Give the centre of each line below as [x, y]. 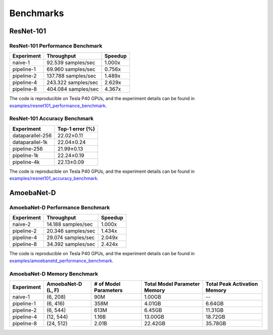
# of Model [107, 284]
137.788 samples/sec [71, 76]
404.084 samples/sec [73, 89]
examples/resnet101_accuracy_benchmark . [54, 178]
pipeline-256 [28, 149]
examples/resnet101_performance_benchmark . [58, 106]
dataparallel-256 [32, 135]
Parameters [108, 290]
